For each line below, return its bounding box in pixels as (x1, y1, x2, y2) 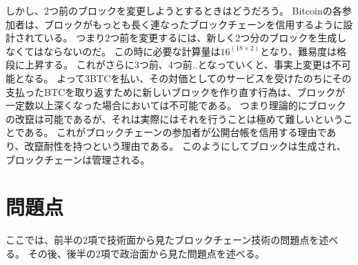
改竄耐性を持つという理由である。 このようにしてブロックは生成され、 (24, 138, 346, 153)
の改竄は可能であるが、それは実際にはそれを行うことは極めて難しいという (6, 111, 344, 126)
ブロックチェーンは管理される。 (6, 152, 150, 166)
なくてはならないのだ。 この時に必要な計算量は (6, 43, 221, 58)
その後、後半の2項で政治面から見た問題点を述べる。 (28, 246, 265, 260)
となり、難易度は (260, 43, 337, 58)
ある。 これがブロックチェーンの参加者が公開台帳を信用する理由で (24, 125, 327, 139)
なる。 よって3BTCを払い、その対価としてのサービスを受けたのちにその (24, 70, 352, 85)
